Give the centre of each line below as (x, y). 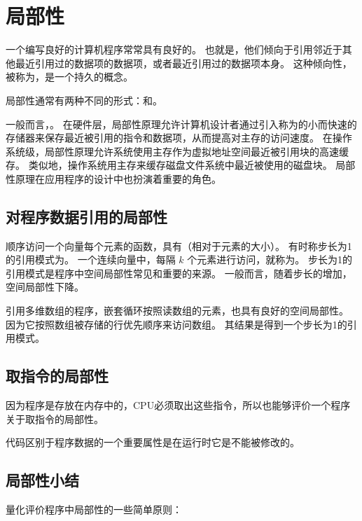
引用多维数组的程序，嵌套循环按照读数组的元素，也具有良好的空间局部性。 (177, 311)
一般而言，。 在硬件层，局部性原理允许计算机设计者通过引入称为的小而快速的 (181, 124)
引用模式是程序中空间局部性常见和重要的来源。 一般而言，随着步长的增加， (179, 273)
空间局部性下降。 (45, 287)
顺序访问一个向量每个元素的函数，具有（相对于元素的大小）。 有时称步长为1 (179, 245)
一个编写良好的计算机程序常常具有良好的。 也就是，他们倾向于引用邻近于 (174, 49)
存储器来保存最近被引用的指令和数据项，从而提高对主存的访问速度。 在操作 (179, 138)
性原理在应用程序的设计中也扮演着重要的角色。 (113, 178)
